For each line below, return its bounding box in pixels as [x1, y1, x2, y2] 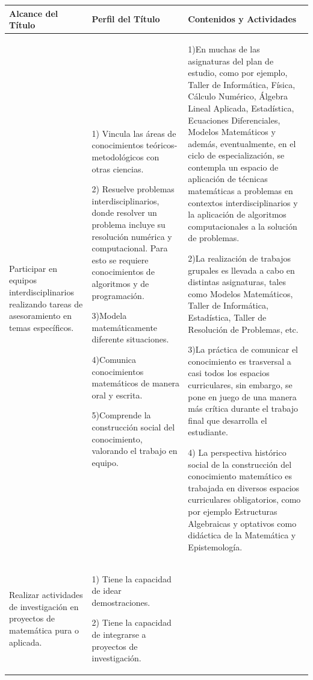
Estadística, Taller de [188, 311, 267, 323]
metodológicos [91, 151, 144, 163]
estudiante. [188, 426, 228, 438]
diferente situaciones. [91, 333, 169, 345]
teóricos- [146, 139, 178, 151]
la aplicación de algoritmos [188, 208, 287, 221]
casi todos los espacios [188, 367, 270, 379]
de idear [91, 584, 122, 597]
